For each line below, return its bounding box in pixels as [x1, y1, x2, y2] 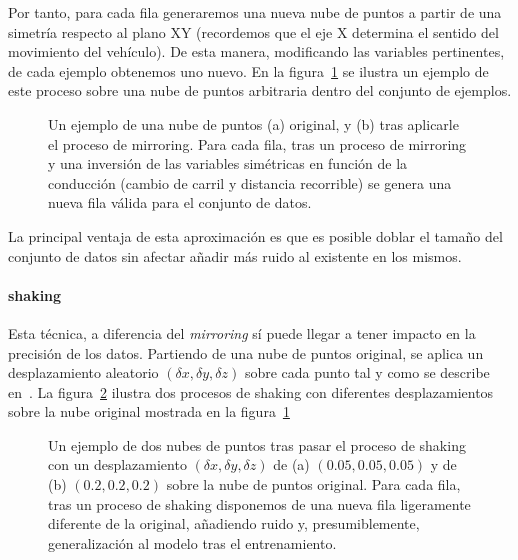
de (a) [273, 454, 310, 475]
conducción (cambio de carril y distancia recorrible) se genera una [48, 172, 452, 193]
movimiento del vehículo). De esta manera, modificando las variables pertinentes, [8, 41, 505, 62]
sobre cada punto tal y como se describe [244, 362, 490, 383]
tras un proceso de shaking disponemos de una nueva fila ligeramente [48, 493, 471, 514]
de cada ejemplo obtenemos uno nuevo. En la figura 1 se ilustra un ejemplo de [8, 60, 489, 81]
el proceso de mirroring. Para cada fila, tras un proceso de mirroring [48, 133, 467, 154]
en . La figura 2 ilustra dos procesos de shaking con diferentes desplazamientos [8, 381, 494, 402]
